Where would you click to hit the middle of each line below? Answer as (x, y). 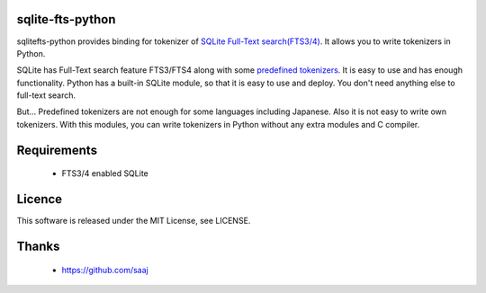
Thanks (38, 246)
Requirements (57, 150)
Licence (40, 199)
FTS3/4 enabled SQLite (105, 173)
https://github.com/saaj (105, 270)
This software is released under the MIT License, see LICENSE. (134, 221)
